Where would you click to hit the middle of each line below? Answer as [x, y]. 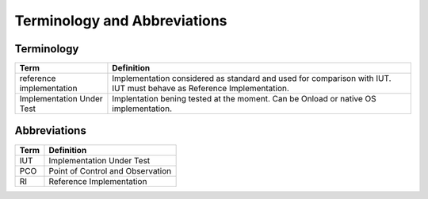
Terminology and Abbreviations [121, 21]
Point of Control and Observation [110, 170]
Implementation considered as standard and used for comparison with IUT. [252, 78]
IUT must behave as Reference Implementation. [201, 89]
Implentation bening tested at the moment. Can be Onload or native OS [244, 99]
